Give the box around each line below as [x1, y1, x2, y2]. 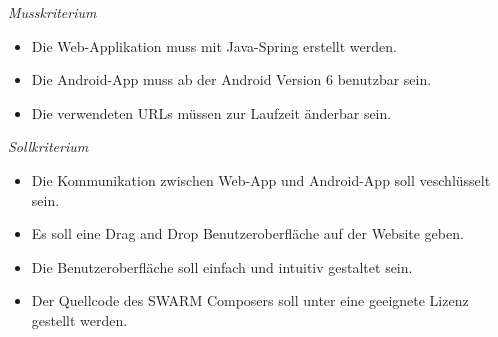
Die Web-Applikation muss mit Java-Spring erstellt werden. [31, 35, 397, 56]
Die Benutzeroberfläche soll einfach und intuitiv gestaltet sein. [31, 256, 413, 277]
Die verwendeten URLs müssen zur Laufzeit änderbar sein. [31, 102, 392, 123]
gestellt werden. [31, 309, 128, 330]
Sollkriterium [8, 136, 89, 157]
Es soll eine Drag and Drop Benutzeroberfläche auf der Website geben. [31, 223, 464, 244]
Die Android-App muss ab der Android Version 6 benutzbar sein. [31, 69, 432, 90]
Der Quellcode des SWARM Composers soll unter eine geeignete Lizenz [31, 290, 469, 311]
